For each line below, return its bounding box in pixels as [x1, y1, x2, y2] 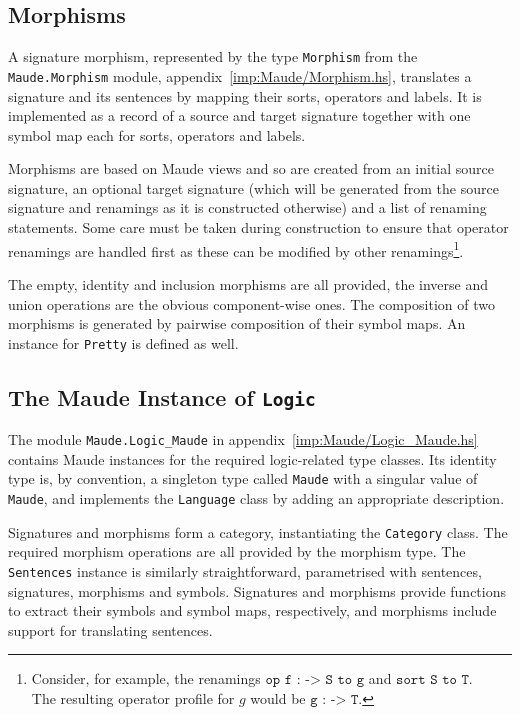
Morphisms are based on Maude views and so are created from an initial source [8, 158, 495, 179]
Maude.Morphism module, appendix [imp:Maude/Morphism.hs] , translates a [8, 65, 472, 86]
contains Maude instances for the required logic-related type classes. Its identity [8, 448, 497, 469]
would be [250, 687, 306, 708]
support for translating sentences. [8, 619, 213, 640]
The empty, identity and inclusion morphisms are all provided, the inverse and [8, 273, 488, 294]
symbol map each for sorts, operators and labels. [8, 124, 306, 145]
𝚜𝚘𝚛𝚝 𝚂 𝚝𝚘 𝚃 [396, 673, 469, 688]
